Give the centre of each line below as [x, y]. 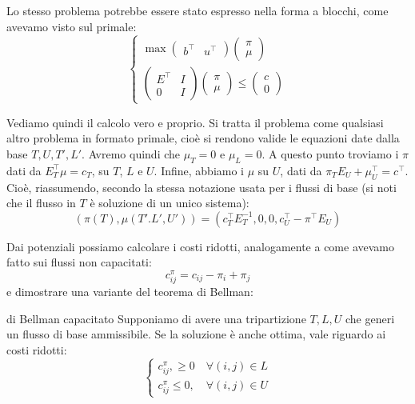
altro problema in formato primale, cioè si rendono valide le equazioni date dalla [203, 138]
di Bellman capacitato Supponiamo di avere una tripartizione [156, 318]
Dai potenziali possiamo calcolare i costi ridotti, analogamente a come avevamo [201, 246]
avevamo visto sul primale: [72, 26]
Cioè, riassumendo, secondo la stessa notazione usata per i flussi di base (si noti [202, 187]
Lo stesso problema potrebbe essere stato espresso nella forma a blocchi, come [198, 10]
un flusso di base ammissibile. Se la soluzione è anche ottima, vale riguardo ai [196, 334]
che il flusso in [41, 203]
